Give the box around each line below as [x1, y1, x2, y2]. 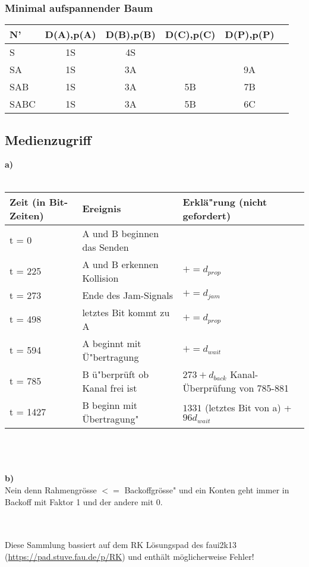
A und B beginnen [82, 226, 159, 240]
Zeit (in [10, 194, 46, 209]
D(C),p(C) [165, 27, 216, 42]
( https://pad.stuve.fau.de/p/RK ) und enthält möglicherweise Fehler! [5, 550, 254, 562]
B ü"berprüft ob [82, 367, 149, 381]
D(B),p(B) [105, 27, 156, 42]
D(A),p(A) [45, 27, 96, 42]
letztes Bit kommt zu [82, 305, 170, 319]
